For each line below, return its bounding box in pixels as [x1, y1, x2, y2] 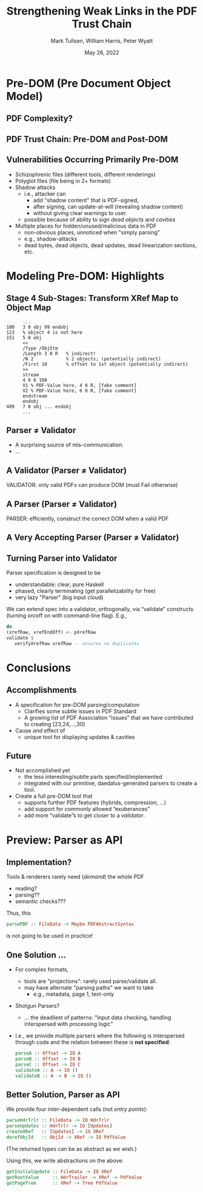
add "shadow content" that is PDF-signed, [33, 196, 139, 204]
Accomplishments [6, 685, 77, 695]
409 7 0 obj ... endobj [6, 403, 72, 409]
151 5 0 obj [6, 334, 42, 340]
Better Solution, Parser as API [6, 1089, 120, 1100]
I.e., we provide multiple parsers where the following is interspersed [15, 1032, 185, 1039]
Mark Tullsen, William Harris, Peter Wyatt [50, 37, 153, 44]
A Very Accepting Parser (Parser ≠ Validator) [6, 532, 179, 543]
